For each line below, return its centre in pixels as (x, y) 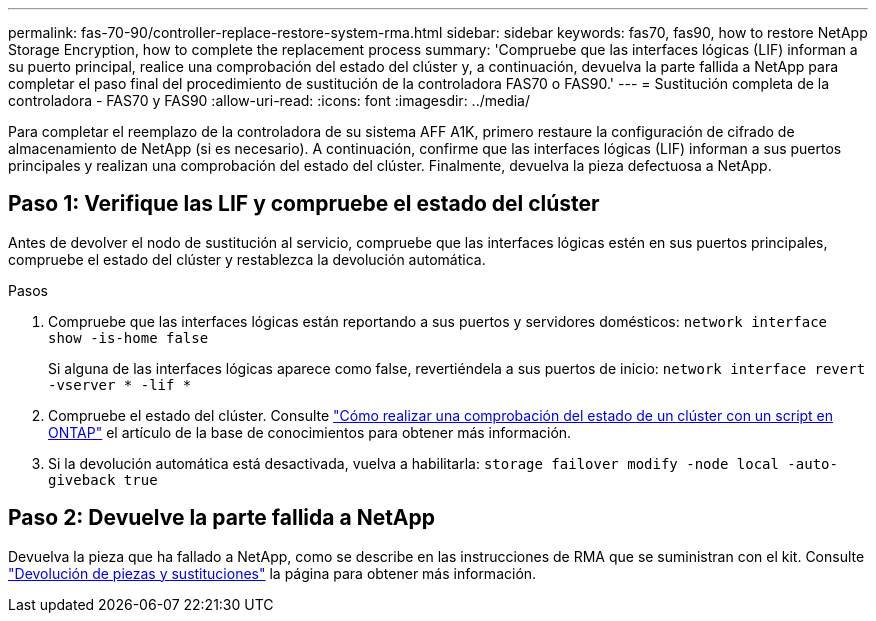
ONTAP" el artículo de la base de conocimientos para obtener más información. (310, 432)
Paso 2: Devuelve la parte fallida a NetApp (221, 518)
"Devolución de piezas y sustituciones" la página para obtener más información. (272, 573)
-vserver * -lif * (120, 384)
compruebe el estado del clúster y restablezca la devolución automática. (247, 259)
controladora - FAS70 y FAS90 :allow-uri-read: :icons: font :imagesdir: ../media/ (269, 100)
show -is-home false (128, 337)
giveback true (103, 479)
